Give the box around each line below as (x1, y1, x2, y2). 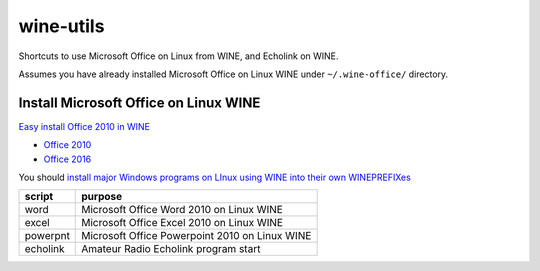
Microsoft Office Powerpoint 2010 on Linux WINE (81, 229, 312, 243)
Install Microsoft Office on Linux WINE (18, 94, 261, 111)
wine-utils (18, 15, 105, 37)
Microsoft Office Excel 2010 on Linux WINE (81, 216, 284, 230)
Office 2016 (43, 153, 92, 165)
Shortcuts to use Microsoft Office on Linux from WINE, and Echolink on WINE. (18, 50, 339, 62)
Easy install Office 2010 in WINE (18, 120, 150, 132)
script (24, 190, 54, 204)
